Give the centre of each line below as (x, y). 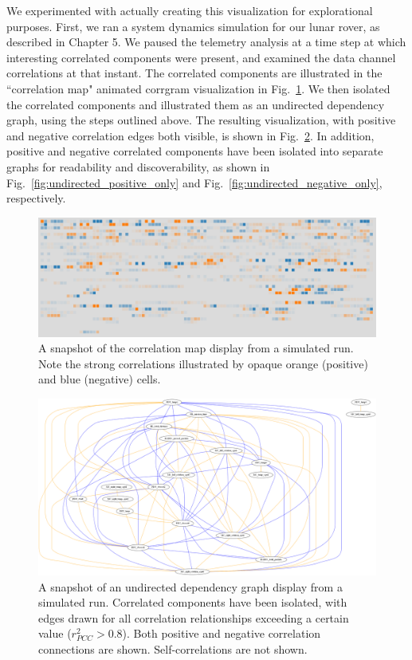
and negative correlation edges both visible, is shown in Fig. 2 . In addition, (190, 135)
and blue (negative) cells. (100, 379)
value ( (55, 633)
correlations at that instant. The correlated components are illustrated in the (194, 73)
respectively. (36, 198)
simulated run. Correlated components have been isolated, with (193, 602)
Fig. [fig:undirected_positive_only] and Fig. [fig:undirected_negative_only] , (194, 182)
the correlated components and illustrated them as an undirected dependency (196, 104)
